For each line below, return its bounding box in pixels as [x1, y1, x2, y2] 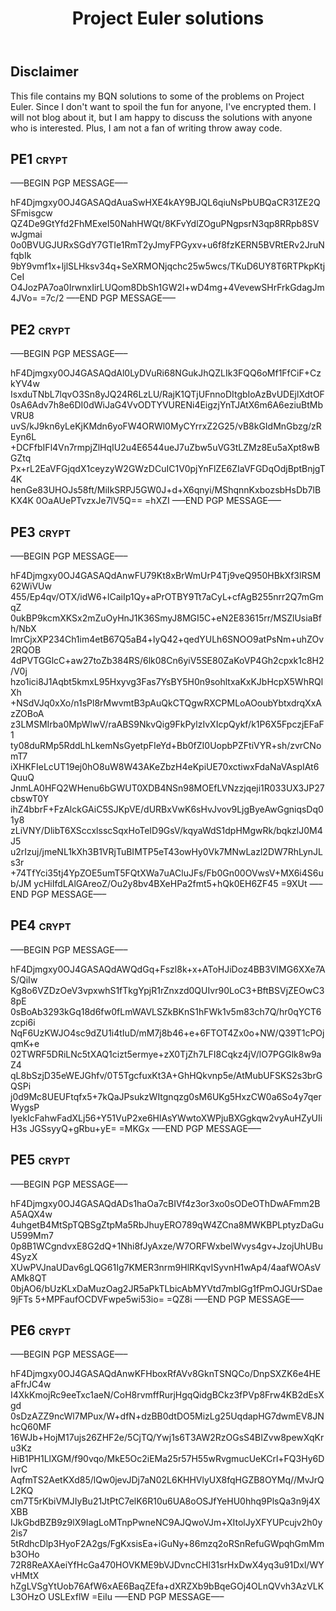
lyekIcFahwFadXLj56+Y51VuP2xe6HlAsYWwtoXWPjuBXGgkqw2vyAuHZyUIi [10, 1112, 323, 1124]
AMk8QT [10, 1272, 47, 1284]
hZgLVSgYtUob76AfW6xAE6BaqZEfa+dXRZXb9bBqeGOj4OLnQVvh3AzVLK [10, 1580, 325, 1592]
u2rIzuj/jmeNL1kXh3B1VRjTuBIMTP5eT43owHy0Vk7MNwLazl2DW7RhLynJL [10, 846, 324, 858]
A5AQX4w [10, 1208, 53, 1220]
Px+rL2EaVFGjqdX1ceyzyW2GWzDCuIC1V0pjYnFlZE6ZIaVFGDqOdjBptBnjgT [10, 463, 326, 475]
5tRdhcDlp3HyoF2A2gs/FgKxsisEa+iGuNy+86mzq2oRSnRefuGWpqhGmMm [10, 1538, 325, 1550]
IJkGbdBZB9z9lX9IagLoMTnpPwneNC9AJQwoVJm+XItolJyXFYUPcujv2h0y [10, 1517, 323, 1529]
